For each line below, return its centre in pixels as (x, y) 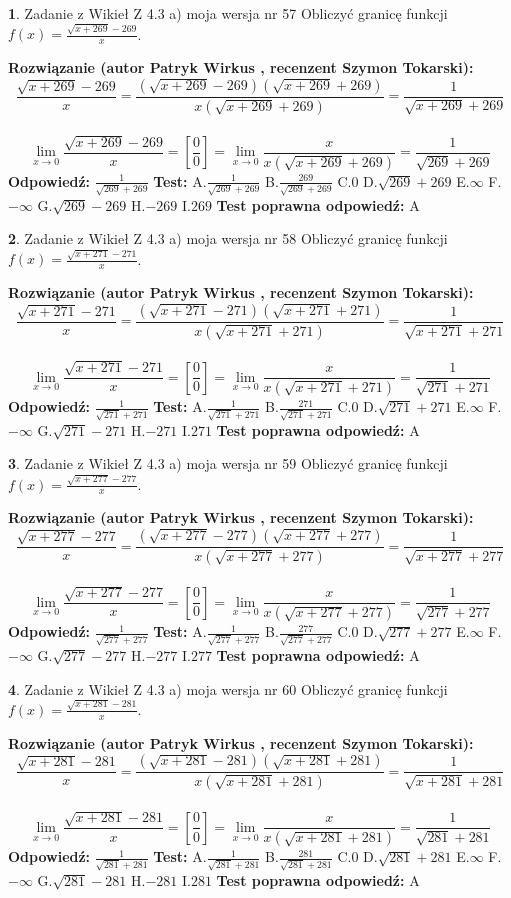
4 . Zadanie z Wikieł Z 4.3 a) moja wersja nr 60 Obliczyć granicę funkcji (228, 688)
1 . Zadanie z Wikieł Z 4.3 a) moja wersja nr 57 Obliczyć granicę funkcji (228, 13)
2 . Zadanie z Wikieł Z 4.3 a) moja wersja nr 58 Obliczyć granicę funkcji (228, 238)
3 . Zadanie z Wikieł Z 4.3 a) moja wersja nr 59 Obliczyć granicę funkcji (228, 463)
